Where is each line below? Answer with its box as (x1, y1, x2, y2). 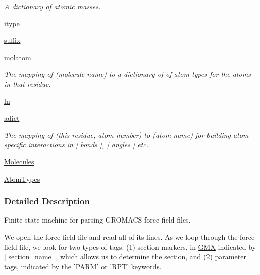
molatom (4, 51, 31, 62)
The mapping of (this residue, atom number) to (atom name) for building (4, 129, 231, 140)
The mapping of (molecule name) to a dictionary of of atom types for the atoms (4, 69, 251, 79)
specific (4, 139, 26, 150)
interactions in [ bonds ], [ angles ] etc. (28, 139, 149, 150)
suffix (4, 35, 21, 45)
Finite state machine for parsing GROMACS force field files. (4, 214, 191, 225)
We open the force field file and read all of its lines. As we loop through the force (4, 231, 255, 242)
